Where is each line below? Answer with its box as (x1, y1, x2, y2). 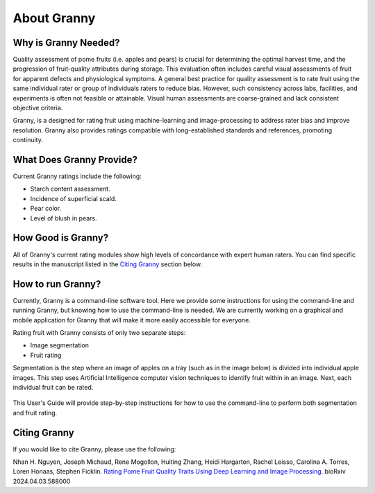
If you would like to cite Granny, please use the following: (12, 444, 176, 453)
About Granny (12, 10, 96, 26)
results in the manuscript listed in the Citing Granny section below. (12, 260, 203, 268)
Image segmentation (30, 341, 90, 349)
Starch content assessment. (30, 184, 110, 193)
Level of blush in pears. (30, 214, 97, 222)
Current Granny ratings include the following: (12, 172, 142, 180)
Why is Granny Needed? (12, 37, 120, 49)
